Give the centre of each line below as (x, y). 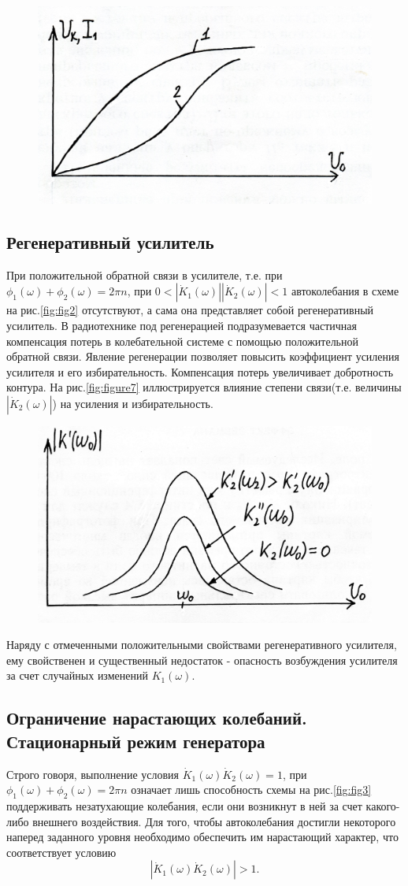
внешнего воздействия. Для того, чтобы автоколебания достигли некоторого (214, 821)
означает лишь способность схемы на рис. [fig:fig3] (251, 790)
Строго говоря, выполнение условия (93, 774)
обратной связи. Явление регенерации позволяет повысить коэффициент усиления (203, 356)
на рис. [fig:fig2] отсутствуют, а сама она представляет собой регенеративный (190, 310)
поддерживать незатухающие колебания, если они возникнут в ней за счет (184, 805)
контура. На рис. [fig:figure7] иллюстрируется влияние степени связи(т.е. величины (204, 387)
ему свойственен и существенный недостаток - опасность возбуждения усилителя (202, 660)
